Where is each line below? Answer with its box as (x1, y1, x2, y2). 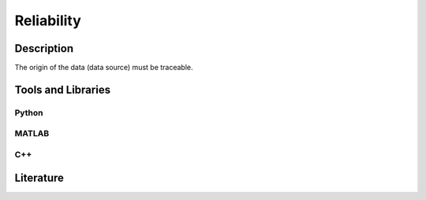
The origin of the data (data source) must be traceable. (14, 63, 193, 72)
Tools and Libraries (14, 83, 110, 96)
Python (14, 107, 43, 118)
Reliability (14, 12, 82, 29)
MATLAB (14, 128, 50, 139)
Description (14, 42, 74, 55)
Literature (14, 171, 65, 184)
